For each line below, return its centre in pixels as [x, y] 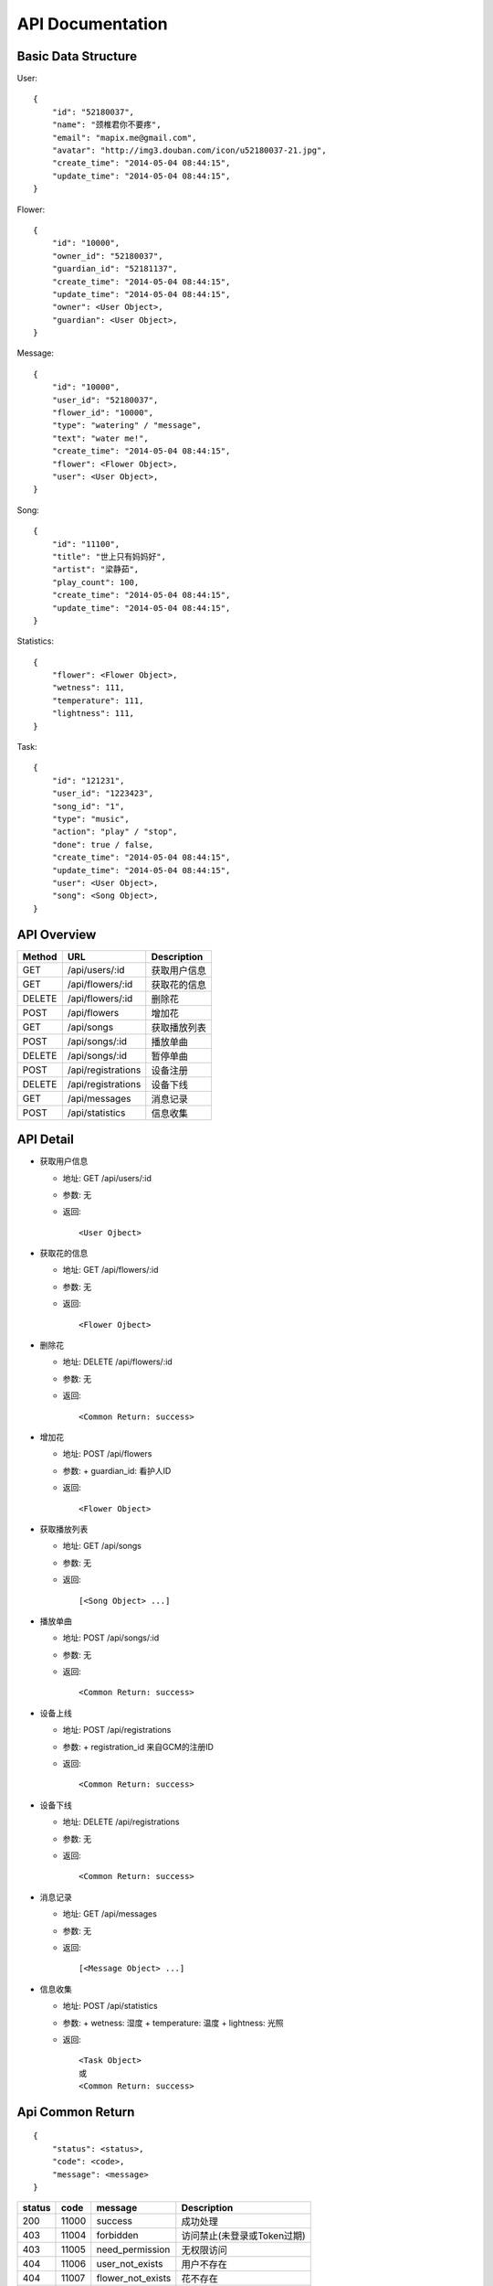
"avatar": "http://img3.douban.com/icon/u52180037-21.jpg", [189, 150]
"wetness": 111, [88, 688]
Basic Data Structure [77, 56]
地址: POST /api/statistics [110, 2006]
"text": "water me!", [100, 438]
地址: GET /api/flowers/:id [110, 1270]
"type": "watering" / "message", [127, 426]
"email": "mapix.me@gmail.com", [124, 138]
